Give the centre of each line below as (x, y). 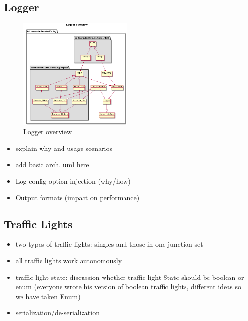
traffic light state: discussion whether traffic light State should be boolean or (130, 277)
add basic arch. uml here (52, 164)
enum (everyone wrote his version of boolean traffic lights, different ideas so (128, 287)
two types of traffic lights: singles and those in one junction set (109, 244)
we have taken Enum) (48, 296)
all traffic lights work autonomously (69, 260)
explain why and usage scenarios (64, 148)
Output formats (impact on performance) (77, 197)
